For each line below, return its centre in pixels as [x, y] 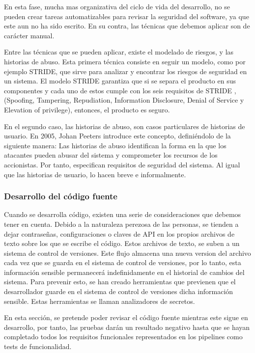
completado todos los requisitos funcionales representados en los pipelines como [123, 337]
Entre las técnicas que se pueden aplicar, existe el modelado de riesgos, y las [119, 52]
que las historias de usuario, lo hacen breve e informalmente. [95, 174]
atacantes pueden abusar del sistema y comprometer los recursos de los [111, 155]
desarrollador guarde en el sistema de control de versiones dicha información [119, 291]
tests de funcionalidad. [38, 346]
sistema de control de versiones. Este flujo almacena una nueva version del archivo [127, 253]
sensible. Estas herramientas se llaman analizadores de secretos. [99, 301]
